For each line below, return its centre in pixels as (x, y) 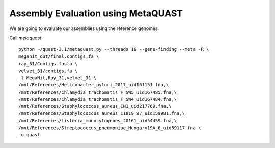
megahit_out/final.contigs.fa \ (59, 56)
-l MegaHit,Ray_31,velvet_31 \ (58, 78)
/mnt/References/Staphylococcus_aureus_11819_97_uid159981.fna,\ (102, 113)
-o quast (29, 135)
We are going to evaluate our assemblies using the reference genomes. (84, 28)
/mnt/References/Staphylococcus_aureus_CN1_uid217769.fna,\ (95, 106)
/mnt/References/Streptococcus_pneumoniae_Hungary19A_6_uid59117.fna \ (110, 128)
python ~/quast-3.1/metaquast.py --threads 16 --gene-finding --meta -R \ (114, 49)
